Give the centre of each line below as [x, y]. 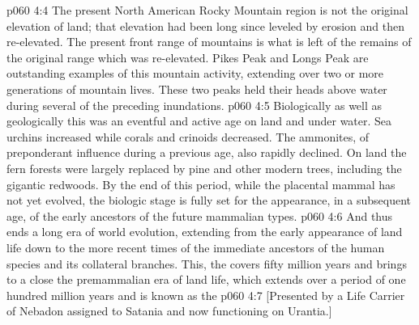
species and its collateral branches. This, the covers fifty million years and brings [207, 263]
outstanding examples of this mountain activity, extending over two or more [195, 73]
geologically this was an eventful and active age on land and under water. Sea [199, 121]
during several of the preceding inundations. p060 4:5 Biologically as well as [195, 105]
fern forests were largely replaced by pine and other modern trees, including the [204, 168]
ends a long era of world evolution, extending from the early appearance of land [205, 232]
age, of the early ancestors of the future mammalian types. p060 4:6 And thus [200, 215]
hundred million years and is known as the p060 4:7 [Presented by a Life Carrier [206, 295]
